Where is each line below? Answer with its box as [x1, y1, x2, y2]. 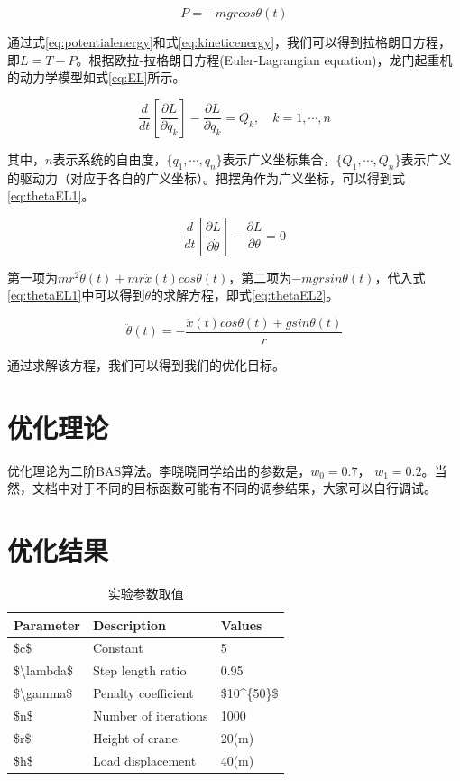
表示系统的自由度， [52, 149, 167, 168]
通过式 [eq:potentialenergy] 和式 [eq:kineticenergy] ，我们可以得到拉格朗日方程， [7, 33, 452, 51]
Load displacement [92, 750, 197, 769]
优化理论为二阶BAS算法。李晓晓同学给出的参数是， [7, 460, 311, 479]
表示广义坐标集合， [222, 149, 336, 168]
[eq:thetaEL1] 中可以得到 [7, 285, 145, 304]
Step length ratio [92, 661, 187, 680]
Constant [92, 638, 143, 657]
